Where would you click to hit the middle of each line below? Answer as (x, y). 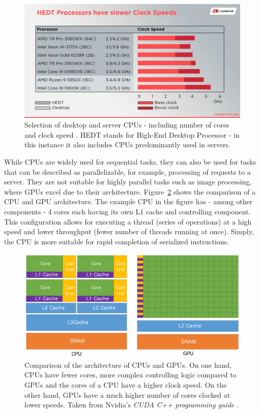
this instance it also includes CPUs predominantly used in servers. (127, 145)
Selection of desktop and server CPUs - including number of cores (127, 125)
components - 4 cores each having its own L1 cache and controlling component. (127, 211)
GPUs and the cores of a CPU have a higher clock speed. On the (126, 385)
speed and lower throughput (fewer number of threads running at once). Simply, (129, 231)
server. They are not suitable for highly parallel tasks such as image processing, (128, 182)
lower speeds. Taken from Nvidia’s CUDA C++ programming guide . (132, 405)
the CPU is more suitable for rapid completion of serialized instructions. (117, 241)
